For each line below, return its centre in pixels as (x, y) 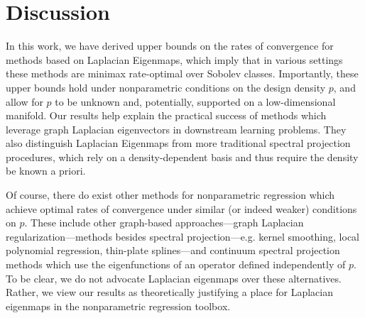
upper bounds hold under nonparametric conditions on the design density (166, 87)
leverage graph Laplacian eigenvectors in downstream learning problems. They (176, 129)
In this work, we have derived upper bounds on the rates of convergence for (170, 46)
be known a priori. (46, 171)
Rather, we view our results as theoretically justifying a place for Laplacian (169, 292)
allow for (24, 101)
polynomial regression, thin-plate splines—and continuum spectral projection (173, 250)
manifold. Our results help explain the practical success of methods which (166, 115)
